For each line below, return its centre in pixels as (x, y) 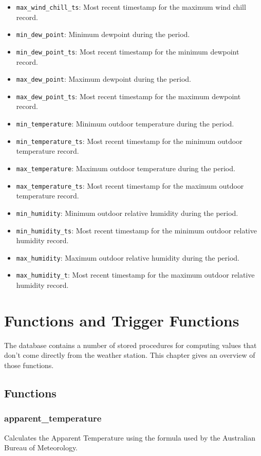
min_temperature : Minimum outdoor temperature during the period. (125, 124)
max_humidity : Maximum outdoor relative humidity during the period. (128, 257)
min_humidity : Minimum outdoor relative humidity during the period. (127, 213)
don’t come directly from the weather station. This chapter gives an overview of (130, 355)
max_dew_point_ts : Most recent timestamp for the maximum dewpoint (128, 96)
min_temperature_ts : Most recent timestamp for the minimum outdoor (129, 141)
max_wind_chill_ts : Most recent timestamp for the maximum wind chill (131, 7)
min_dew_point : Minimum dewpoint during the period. (103, 34)
